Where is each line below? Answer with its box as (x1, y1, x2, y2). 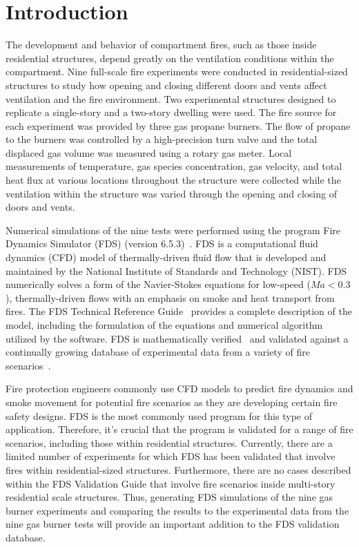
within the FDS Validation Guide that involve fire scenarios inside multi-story (6, 476, 336, 490)
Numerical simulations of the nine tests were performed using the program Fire (6, 222, 341, 237)
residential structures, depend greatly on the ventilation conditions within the (6, 50, 334, 65)
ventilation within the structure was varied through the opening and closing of (6, 186, 337, 200)
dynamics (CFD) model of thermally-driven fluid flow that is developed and (6, 250, 327, 265)
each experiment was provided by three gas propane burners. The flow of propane (6, 118, 351, 133)
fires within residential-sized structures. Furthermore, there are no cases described (6, 462, 351, 477)
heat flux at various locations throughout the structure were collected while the (6, 173, 341, 187)
